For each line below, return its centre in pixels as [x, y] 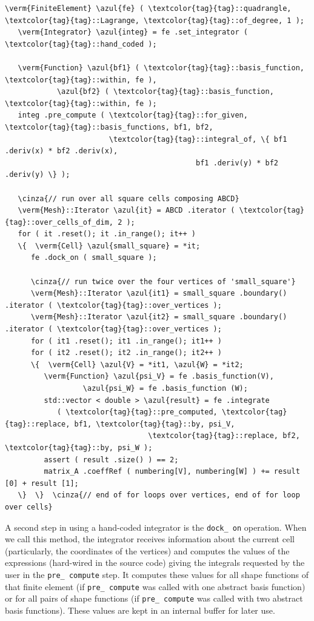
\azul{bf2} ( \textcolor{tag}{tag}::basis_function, [165, 92]
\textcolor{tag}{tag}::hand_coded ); [81, 44]
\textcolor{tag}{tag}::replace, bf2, [224, 436]
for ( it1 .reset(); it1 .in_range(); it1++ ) [126, 341]
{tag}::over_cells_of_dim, [59, 222]
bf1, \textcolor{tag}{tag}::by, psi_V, [155, 424]
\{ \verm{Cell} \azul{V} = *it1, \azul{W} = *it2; [137, 364]
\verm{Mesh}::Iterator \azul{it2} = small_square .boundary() [159, 317]
